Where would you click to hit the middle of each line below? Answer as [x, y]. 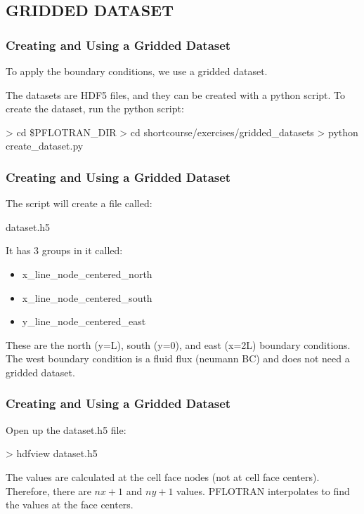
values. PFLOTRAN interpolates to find [263, 490]
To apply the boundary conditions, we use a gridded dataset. [137, 71]
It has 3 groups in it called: [64, 250]
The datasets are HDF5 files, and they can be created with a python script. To [176, 94]
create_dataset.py [45, 146]
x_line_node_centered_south [87, 297]
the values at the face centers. [70, 505]
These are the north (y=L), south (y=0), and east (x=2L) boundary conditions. [178, 344]
